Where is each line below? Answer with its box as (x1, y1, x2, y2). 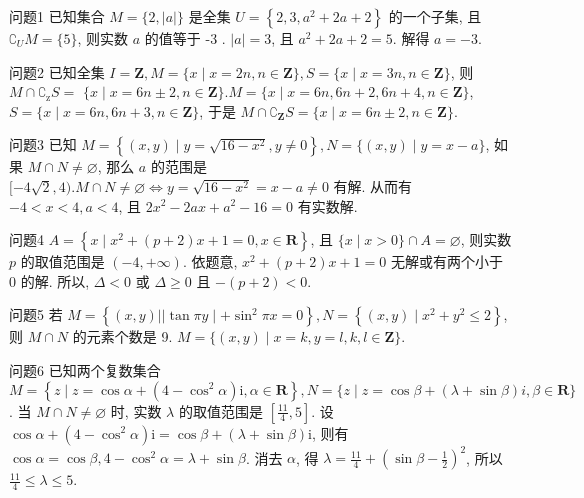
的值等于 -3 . (144, 28, 226, 48)
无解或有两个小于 (390, 251, 503, 272)
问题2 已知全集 (9, 61, 105, 82)
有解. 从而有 (333, 175, 413, 196)
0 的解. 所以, (9, 270, 90, 291)
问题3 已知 (9, 134, 77, 155)
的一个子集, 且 (388, 6, 482, 26)
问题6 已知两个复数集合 (9, 359, 161, 380)
